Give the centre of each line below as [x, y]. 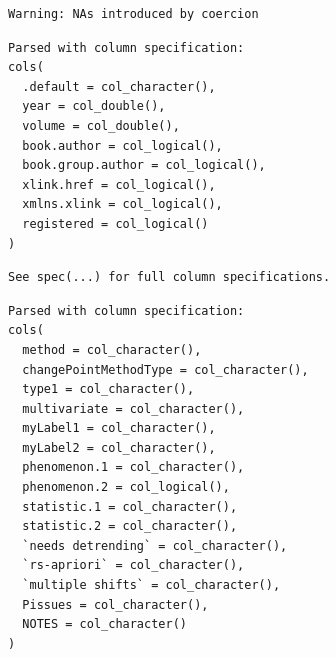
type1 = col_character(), [108, 389]
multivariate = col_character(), [133, 408]
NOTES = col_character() [104, 624]
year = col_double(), [94, 106]
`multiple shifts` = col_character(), [151, 585]
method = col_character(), [112, 349]
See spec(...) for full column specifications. [169, 277]
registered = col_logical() [115, 223]
